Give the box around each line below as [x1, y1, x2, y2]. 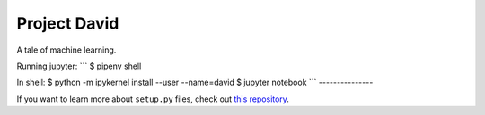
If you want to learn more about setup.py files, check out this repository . [16, 94, 289, 104]
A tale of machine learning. [16, 45, 117, 55]
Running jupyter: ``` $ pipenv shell [16, 61, 142, 71]
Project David [16, 13, 119, 33]
